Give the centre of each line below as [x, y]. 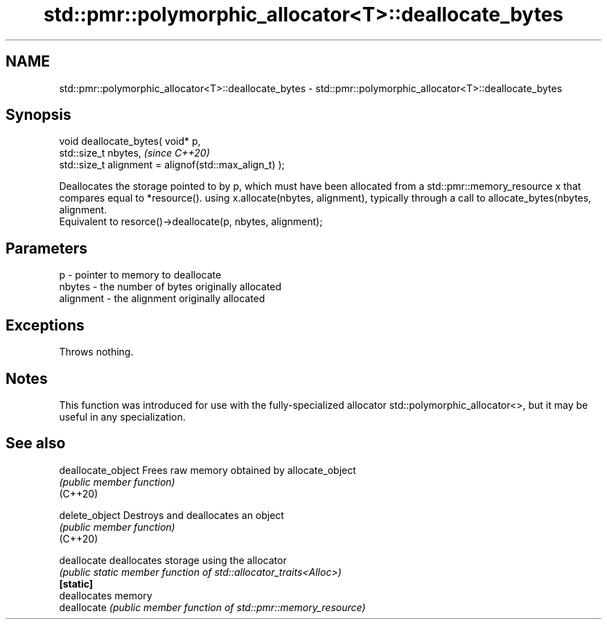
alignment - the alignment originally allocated [162, 299]
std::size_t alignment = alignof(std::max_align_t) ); [172, 165]
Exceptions [45, 325]
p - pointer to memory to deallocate [140, 275]
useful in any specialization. [122, 416]
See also [36, 443]
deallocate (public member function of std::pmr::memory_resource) [212, 607]
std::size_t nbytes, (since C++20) [134, 153]
